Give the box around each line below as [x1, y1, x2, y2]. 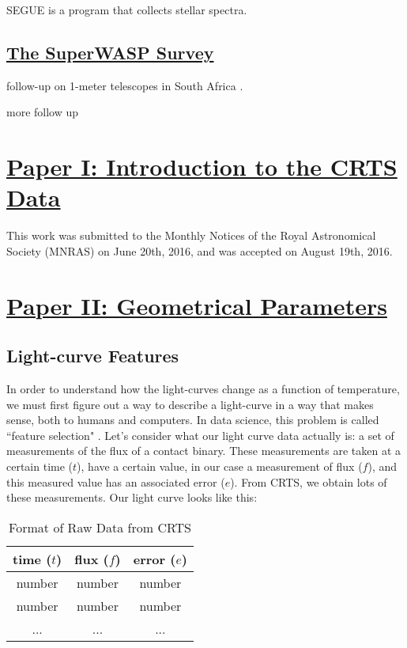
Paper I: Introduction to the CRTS [6, 150, 398, 183]
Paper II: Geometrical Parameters [6, 289, 387, 321]
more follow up [6, 104, 79, 120]
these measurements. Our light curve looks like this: [6, 489, 258, 506]
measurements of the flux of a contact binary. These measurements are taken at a [6, 442, 401, 459]
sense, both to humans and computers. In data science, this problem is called [6, 411, 379, 428]
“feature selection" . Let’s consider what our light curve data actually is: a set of [6, 426, 394, 443]
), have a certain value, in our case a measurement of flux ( [77, 458, 363, 475]
